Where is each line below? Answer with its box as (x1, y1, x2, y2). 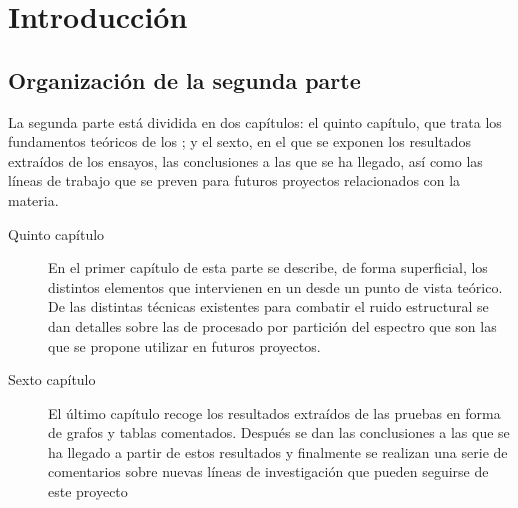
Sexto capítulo (8, 369, 96, 390)
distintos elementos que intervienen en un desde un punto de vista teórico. (48, 276, 503, 297)
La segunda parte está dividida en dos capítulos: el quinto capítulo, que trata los (8, 111, 502, 132)
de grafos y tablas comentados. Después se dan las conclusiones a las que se (48, 422, 510, 443)
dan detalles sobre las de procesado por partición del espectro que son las (48, 315, 497, 336)
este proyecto (48, 481, 128, 502)
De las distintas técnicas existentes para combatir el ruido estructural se (48, 296, 489, 317)
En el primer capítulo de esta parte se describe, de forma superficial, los (48, 257, 488, 278)
